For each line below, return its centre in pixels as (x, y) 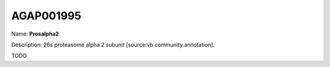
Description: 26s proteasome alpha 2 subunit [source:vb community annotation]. (113, 45)
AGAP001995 (46, 16)
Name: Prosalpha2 (35, 34)
